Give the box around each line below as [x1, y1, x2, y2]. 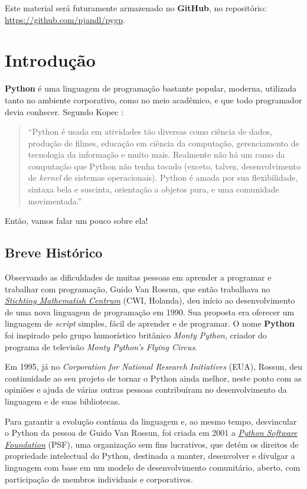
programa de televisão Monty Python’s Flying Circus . [5, 340, 198, 353]
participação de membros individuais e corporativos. [5, 472, 193, 485]
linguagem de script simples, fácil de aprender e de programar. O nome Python [5, 317, 295, 330]
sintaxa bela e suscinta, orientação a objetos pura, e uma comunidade [28, 183, 279, 195]
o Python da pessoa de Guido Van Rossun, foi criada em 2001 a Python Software [5, 426, 298, 439]
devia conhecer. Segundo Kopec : [5, 105, 124, 118]
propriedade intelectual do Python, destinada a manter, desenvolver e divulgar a [5, 449, 295, 462]
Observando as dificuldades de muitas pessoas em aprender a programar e [5, 271, 272, 283]
